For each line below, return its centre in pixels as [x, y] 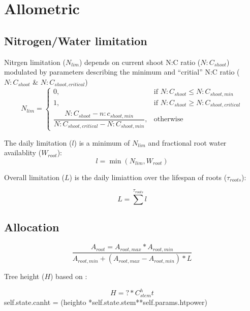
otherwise [168, 119]
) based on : [69, 276]
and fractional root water [187, 142]
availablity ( [23, 152]
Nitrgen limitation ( [35, 62]
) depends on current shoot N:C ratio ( [140, 62]
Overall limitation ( [35, 177]
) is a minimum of [102, 142]
